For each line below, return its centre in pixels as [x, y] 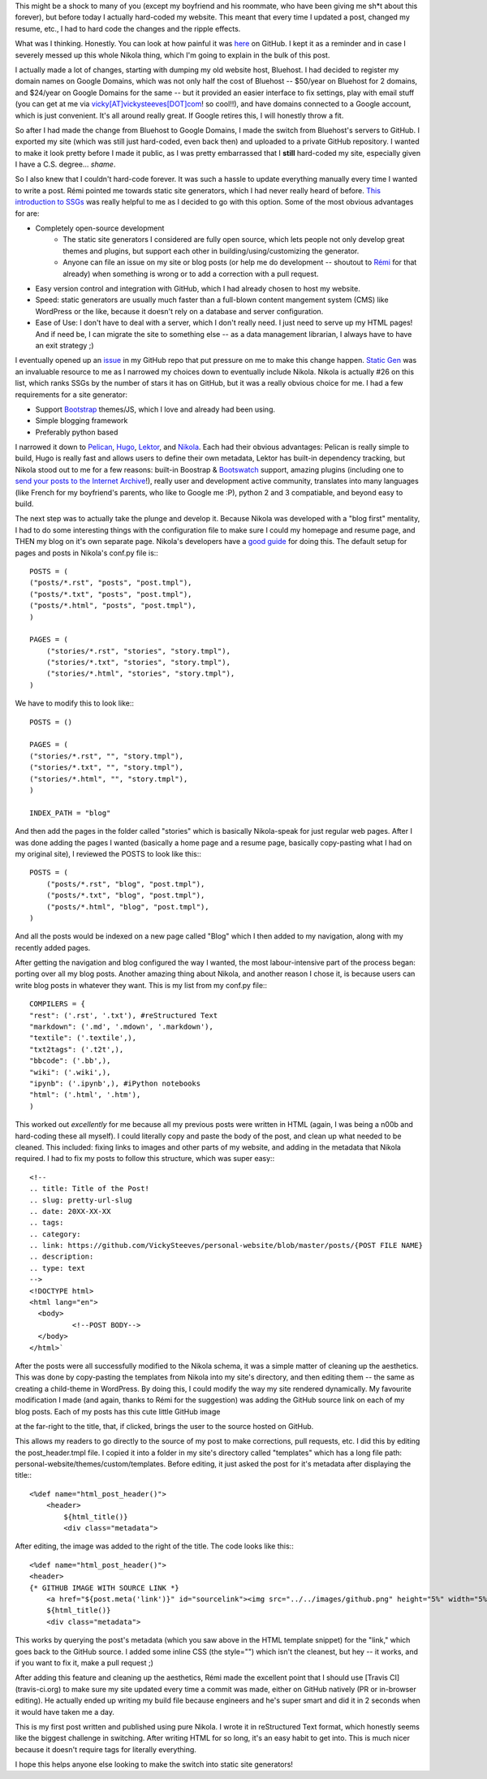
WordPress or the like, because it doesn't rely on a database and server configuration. [179, 311]
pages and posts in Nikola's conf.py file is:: [86, 553]
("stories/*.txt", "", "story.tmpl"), [107, 768]
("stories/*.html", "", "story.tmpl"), [109, 779]
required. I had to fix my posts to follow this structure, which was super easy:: [145, 1159]
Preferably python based [77, 432]
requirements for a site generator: [71, 395]
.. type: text [57, 1268]
